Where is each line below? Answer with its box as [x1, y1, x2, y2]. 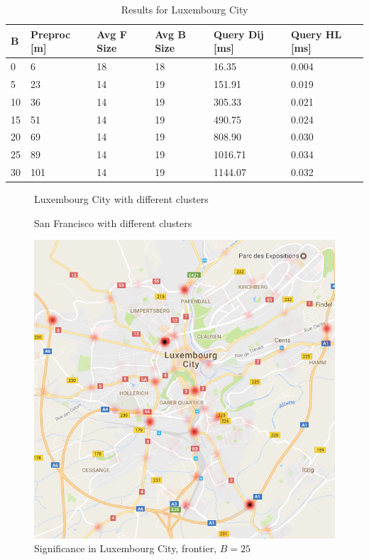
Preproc [31, 26, 71, 41]
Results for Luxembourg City [121, 2, 248, 16]
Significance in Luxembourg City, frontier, [34, 541, 217, 556]
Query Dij [214, 26, 264, 41]
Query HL [290, 26, 342, 41]
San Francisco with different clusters [34, 215, 192, 230]
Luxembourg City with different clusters [34, 192, 209, 207]
